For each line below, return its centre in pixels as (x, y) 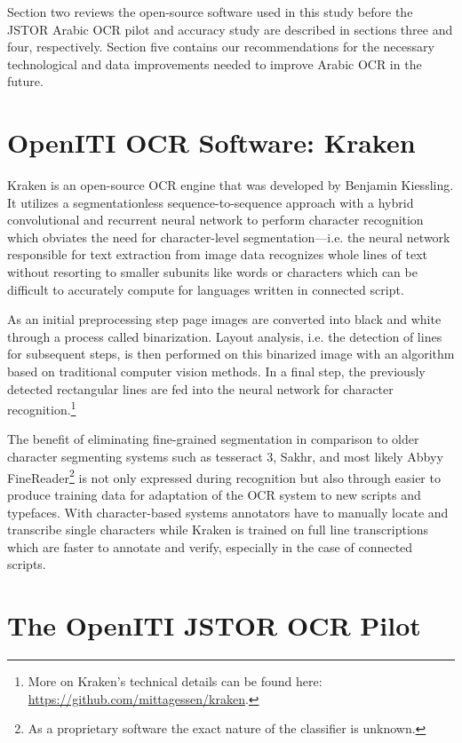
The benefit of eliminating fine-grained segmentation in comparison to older (213, 439)
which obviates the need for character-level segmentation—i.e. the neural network (229, 237)
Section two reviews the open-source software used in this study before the (210, 12)
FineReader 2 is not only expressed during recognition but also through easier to (224, 476)
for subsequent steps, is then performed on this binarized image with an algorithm (231, 354)
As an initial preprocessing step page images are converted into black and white (224, 319)
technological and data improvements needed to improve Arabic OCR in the (215, 63)
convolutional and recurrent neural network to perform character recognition (215, 220)
